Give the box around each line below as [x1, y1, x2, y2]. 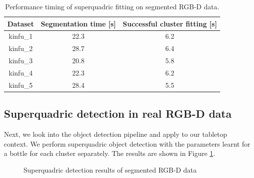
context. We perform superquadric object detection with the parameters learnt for [4, 138, 251, 149]
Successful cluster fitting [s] [123, 18, 217, 28]
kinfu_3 [8, 55, 33, 66]
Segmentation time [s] [41, 18, 116, 28]
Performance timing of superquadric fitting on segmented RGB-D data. [5, 1, 219, 11]
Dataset [7, 18, 34, 28]
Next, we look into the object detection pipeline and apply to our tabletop [4, 129, 228, 139]
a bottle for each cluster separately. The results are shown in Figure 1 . [4, 148, 215, 158]
